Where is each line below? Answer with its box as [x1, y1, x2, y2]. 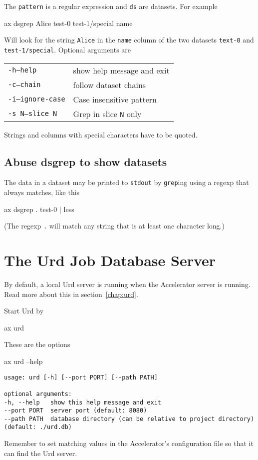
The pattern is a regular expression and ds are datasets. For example [4, 1, 218, 11]
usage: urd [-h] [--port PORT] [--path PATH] [4, 373, 158, 381]
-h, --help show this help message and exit [4, 398, 161, 406]
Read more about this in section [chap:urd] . [4, 288, 138, 299]
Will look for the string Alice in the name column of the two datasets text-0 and [4, 34, 254, 45]
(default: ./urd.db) [4, 423, 72, 431]
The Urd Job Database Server [4, 250, 216, 270]
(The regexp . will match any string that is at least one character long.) [4, 220, 225, 231]
